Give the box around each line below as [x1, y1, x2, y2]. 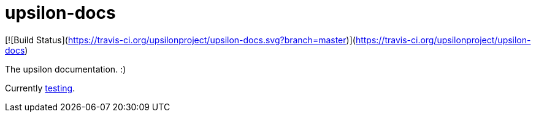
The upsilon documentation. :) [5, 63, 126, 74]
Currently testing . [5, 82, 75, 93]
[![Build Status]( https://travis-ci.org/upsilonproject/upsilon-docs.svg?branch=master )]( [5, 34, 356, 45]
